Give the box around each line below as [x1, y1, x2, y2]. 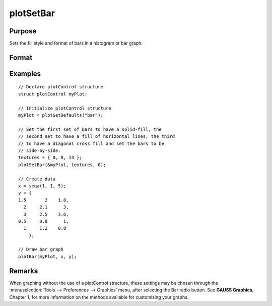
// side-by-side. [18, 148, 61, 154]
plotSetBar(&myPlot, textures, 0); [18, 162, 106, 168]
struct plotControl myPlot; [18, 91, 88, 97]
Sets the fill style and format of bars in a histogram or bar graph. [9, 40, 143, 46]
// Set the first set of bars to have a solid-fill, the [18, 126, 162, 132]
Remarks [9, 267, 38, 275]
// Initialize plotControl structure [18, 105, 112, 111]
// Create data [18, 176, 56, 182]
